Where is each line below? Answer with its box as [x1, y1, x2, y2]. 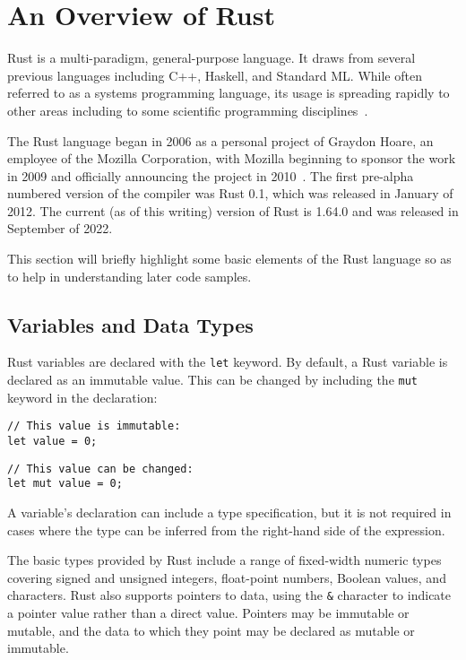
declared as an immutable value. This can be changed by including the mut [7, 370, 419, 389]
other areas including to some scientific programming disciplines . [7, 100, 368, 119]
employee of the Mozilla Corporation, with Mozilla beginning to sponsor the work [7, 149, 456, 168]
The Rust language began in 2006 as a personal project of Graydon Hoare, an [7, 131, 434, 150]
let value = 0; [7, 435, 98, 448]
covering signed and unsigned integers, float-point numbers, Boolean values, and [7, 568, 446, 586]
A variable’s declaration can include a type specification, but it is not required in [7, 502, 452, 521]
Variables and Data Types [7, 310, 254, 338]
